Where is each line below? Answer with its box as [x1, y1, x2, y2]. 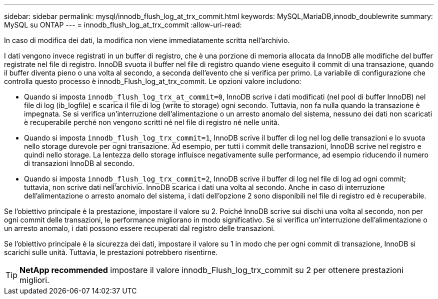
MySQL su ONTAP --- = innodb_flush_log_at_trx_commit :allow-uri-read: [4, 20, 242, 29]
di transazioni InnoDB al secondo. [24, 159, 134, 167]
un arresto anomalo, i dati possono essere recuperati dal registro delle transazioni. [4, 224, 275, 232]
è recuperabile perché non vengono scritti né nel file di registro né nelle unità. [24, 118, 279, 126]
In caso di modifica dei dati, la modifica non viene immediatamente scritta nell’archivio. [4, 36, 290, 44]
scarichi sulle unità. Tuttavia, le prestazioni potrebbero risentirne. [4, 248, 218, 256]
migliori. [19, 275, 49, 285]
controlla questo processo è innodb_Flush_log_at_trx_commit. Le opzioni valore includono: [4, 77, 301, 85]
